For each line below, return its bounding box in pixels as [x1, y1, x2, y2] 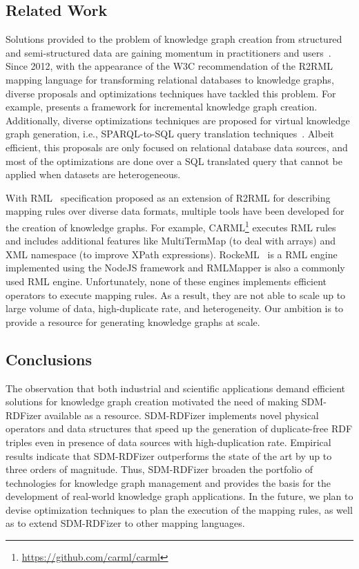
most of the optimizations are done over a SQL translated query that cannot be [6, 153, 342, 168]
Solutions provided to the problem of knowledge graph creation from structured [6, 32, 342, 46]
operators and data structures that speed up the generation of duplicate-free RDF [6, 421, 353, 436]
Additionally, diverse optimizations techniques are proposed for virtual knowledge [6, 113, 350, 127]
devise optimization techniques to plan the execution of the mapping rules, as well [6, 502, 353, 517]
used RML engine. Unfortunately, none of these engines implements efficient [6, 273, 327, 288]
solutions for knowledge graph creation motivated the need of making [6, 394, 299, 409]
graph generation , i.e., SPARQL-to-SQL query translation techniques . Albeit [6, 126, 334, 141]
